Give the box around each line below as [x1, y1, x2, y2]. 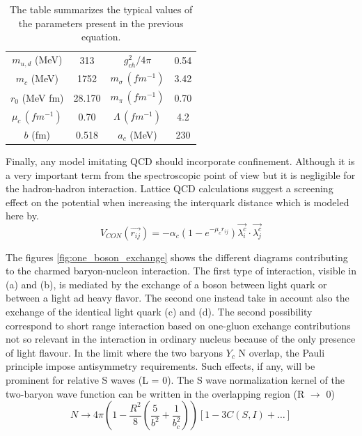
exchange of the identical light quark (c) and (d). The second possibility [6, 304, 313, 318]
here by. [6, 208, 39, 223]
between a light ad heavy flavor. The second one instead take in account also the [6, 290, 349, 305]
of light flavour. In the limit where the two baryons [6, 345, 223, 359]
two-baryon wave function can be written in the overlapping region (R [6, 386, 305, 400]
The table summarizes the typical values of [10, 2, 193, 16]
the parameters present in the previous [18, 15, 184, 30]
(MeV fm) [22, 90, 64, 104]
